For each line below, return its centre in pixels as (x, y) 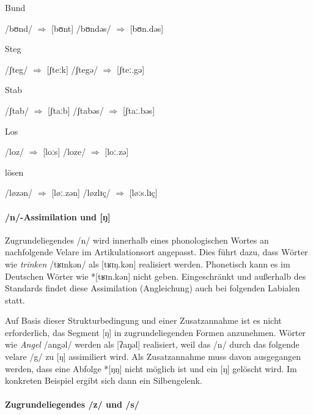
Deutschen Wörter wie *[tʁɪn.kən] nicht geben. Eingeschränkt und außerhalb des (156, 276)
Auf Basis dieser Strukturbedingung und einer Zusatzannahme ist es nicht (143, 320)
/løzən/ (19, 193)
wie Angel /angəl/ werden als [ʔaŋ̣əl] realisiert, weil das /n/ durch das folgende (152, 344)
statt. (15, 300)
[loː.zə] (117, 151)
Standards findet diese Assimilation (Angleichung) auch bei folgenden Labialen (153, 288)
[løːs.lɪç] (143, 193)
